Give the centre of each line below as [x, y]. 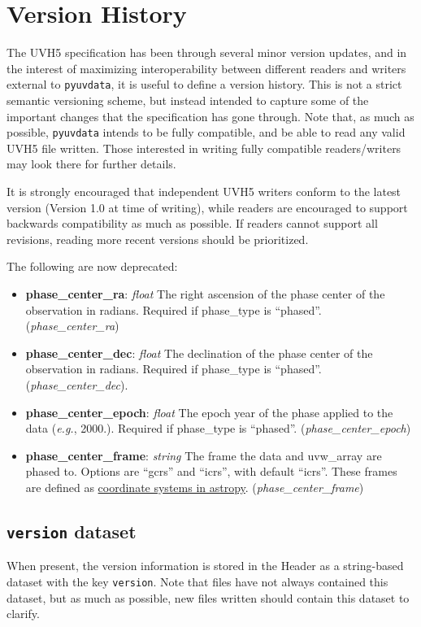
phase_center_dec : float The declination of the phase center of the [199, 353]
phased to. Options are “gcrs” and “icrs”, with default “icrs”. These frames [211, 471]
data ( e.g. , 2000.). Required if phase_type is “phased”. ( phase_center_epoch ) [218, 428]
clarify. [23, 614]
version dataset [72, 531]
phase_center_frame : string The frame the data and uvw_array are [204, 455]
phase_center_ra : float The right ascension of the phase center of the [205, 293]
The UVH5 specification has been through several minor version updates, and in [207, 52]
